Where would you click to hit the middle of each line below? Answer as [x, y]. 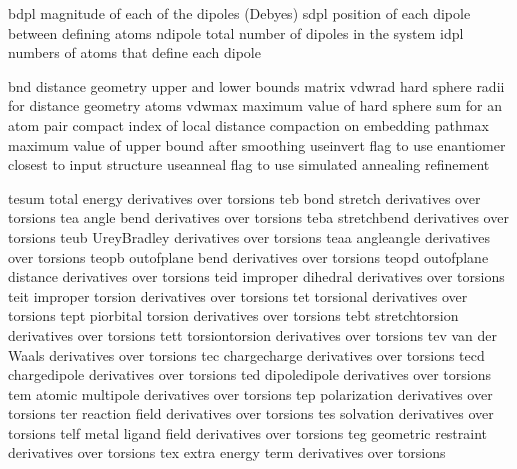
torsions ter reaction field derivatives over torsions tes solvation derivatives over [251, 413]
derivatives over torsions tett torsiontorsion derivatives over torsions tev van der [252, 334]
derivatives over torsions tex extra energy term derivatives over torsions [227, 452]
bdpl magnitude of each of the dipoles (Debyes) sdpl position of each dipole [239, 13]
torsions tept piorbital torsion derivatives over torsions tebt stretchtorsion [233, 315]
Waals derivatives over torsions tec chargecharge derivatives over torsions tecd [246, 354]
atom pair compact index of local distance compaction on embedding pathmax [248, 124]
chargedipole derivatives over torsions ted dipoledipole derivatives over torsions [249, 374]
